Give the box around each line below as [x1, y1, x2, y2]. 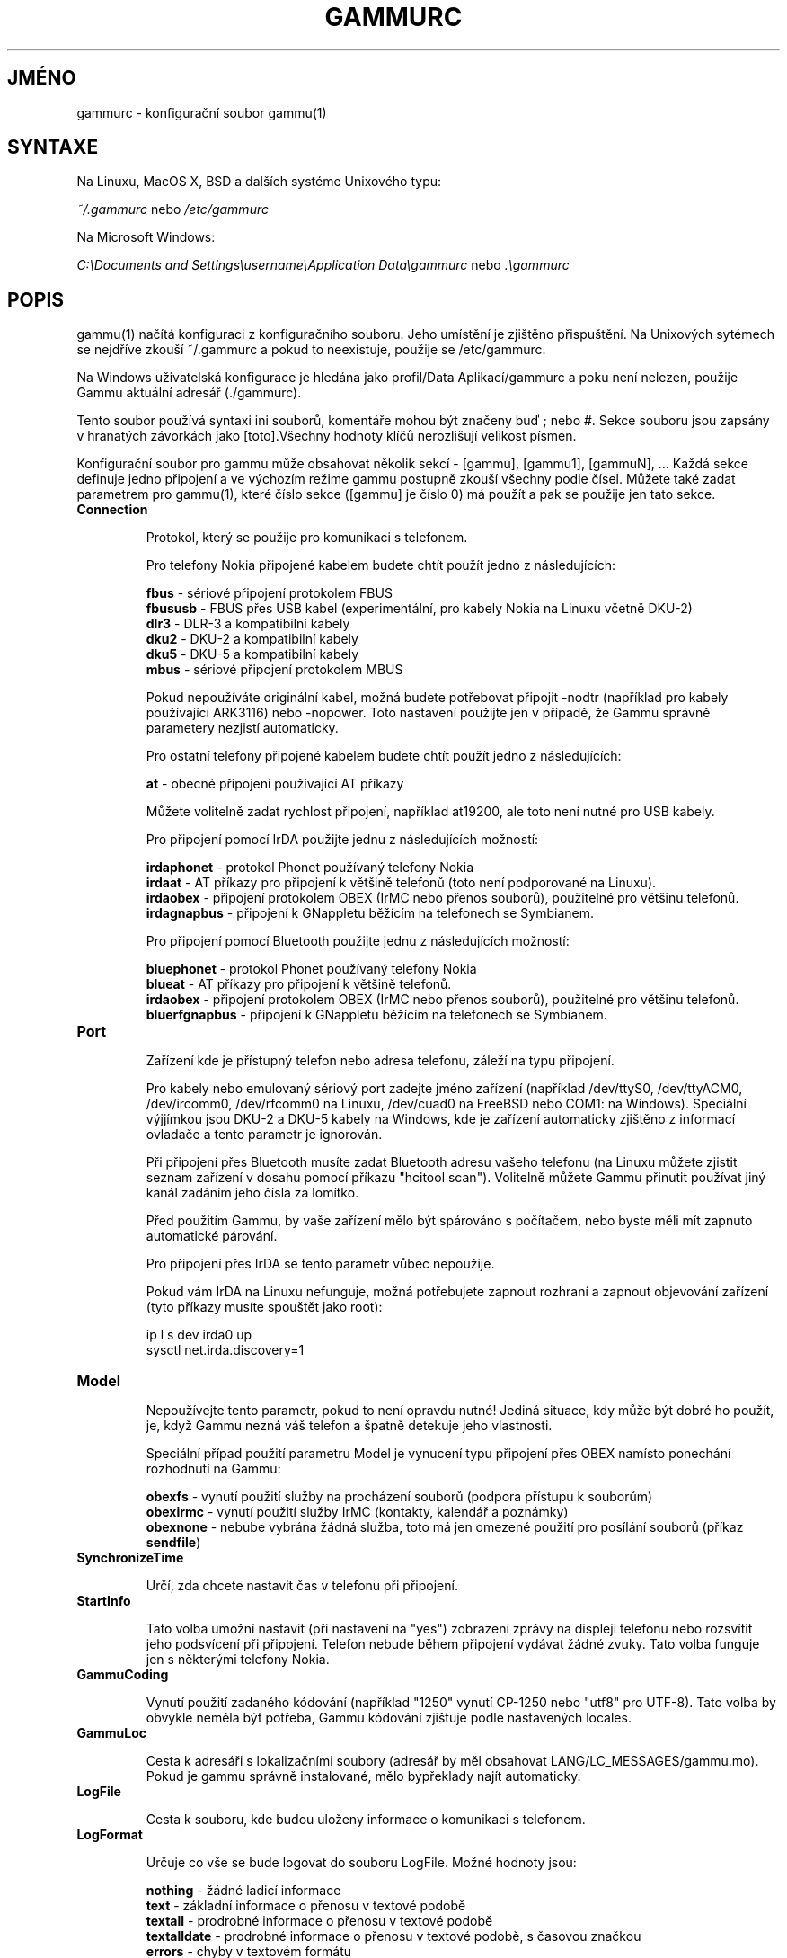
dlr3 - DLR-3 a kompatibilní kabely [146, 616, 350, 632]
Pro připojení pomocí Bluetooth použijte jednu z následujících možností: [146, 933, 570, 949]
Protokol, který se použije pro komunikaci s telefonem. [146, 530, 468, 546]
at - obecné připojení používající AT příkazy [146, 776, 404, 792]
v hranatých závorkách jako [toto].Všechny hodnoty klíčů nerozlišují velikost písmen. [76, 428, 577, 444]
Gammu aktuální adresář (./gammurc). [76, 385, 302, 401]
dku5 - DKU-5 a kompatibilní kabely [146, 646, 359, 663]
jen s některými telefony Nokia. [146, 1651, 330, 1668]
